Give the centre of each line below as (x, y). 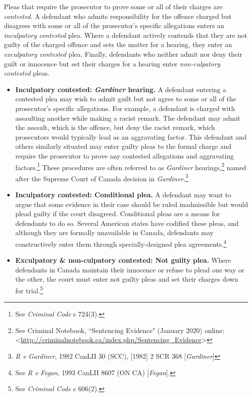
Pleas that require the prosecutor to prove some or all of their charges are (113, 6)
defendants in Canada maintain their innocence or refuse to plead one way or (130, 269)
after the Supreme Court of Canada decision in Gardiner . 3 (102, 177)
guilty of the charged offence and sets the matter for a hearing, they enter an (118, 44)
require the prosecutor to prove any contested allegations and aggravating (125, 155)
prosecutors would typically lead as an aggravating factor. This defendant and (131, 136)
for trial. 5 (29, 290)
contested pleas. (27, 73)
